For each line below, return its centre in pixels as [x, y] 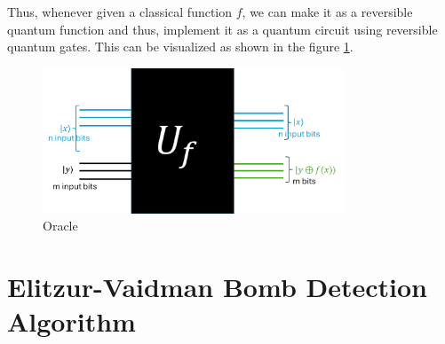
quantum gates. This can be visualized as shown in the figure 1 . [180, 47]
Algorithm [72, 321]
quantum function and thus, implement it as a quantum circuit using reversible [222, 29]
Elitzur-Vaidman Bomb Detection [217, 287]
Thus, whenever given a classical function [120, 12]
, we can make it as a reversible [327, 12]
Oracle [60, 226]
